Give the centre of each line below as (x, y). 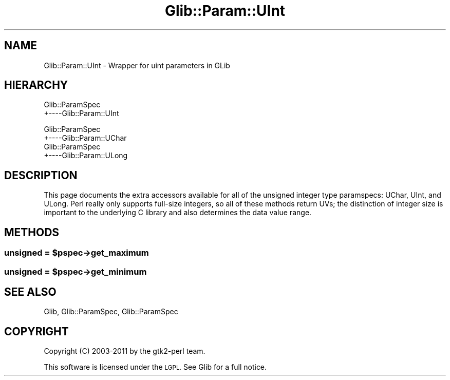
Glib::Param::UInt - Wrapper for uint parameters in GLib (137, 65)
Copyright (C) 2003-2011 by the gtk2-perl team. (125, 351)
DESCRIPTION (41, 175)
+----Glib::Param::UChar (85, 138)
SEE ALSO (30, 292)
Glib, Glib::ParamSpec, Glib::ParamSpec (111, 312)
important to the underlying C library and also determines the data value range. (178, 213)
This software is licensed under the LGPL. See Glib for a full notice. (155, 367)
